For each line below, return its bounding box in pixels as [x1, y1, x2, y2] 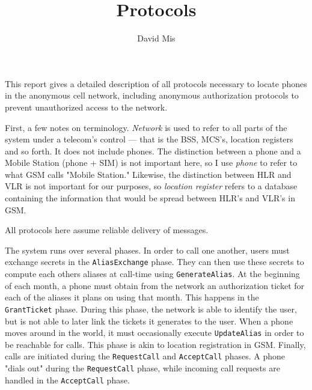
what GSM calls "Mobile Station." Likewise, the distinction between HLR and [5, 168, 292, 180]
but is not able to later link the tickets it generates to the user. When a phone [5, 314, 293, 327]
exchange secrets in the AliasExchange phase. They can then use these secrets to [5, 255, 304, 268]
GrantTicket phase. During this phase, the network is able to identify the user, [5, 302, 297, 315]
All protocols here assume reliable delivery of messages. [5, 224, 209, 236]
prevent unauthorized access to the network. [5, 100, 168, 113]
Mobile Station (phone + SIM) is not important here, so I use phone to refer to [5, 156, 298, 169]
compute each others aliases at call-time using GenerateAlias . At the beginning [5, 267, 300, 280]
